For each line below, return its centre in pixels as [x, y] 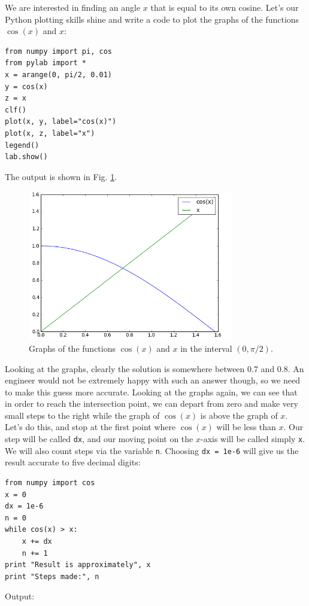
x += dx [37, 541]
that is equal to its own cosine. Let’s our [225, 7]
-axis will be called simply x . [253, 439]
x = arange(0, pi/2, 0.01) [58, 74]
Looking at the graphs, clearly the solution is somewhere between [125, 368]
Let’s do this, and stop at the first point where [90, 427]
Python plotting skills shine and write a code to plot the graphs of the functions [152, 19]
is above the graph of [239, 415]
